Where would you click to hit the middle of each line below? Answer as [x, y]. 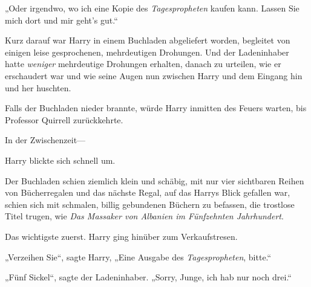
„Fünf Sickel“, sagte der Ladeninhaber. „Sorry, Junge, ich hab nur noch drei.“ [148, 277]
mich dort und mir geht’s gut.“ [61, 20]
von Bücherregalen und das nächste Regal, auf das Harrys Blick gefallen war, [148, 192]
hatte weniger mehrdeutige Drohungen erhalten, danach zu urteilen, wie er [143, 64]
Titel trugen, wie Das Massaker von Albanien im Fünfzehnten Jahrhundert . [144, 216]
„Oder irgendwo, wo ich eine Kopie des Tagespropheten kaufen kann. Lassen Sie [152, 8]
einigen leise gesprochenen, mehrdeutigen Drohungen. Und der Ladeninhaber [147, 52]
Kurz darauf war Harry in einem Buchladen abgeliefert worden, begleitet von [148, 40]
